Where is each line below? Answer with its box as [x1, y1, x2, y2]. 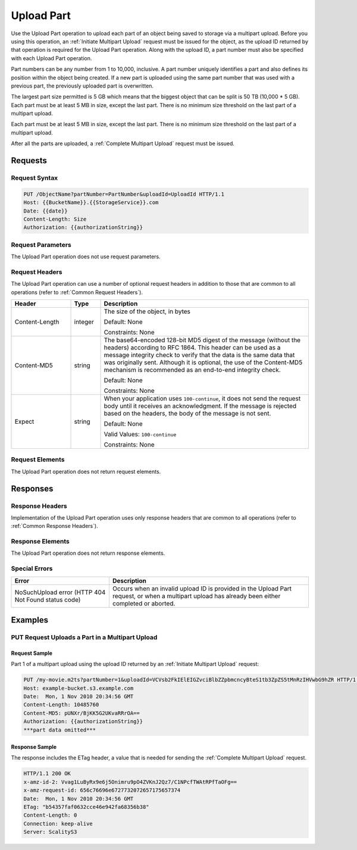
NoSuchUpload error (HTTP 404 [14, 588, 106, 596]
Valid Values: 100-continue [104, 430, 177, 439]
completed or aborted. [112, 599, 176, 607]
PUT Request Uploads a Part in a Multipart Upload [11, 633, 158, 641]
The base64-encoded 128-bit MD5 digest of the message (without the [104, 336, 300, 345]
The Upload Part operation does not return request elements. [11, 468, 161, 475]
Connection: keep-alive [23, 820, 93, 827]
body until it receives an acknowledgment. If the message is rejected [104, 402, 297, 410]
